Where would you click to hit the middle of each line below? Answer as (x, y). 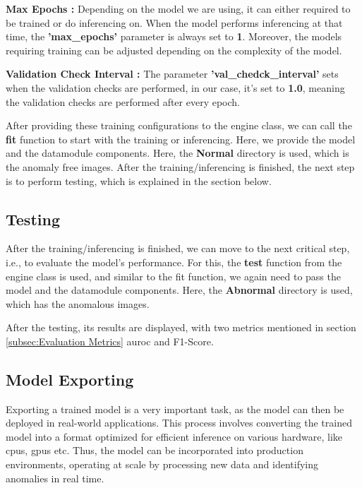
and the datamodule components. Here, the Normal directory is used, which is (177, 153)
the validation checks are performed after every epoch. (123, 101)
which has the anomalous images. (78, 303)
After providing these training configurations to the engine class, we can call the (179, 125)
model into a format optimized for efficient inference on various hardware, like (174, 436)
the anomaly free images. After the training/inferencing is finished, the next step (180, 166)
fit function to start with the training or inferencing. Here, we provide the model (181, 139)
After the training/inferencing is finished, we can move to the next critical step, (178, 248)
